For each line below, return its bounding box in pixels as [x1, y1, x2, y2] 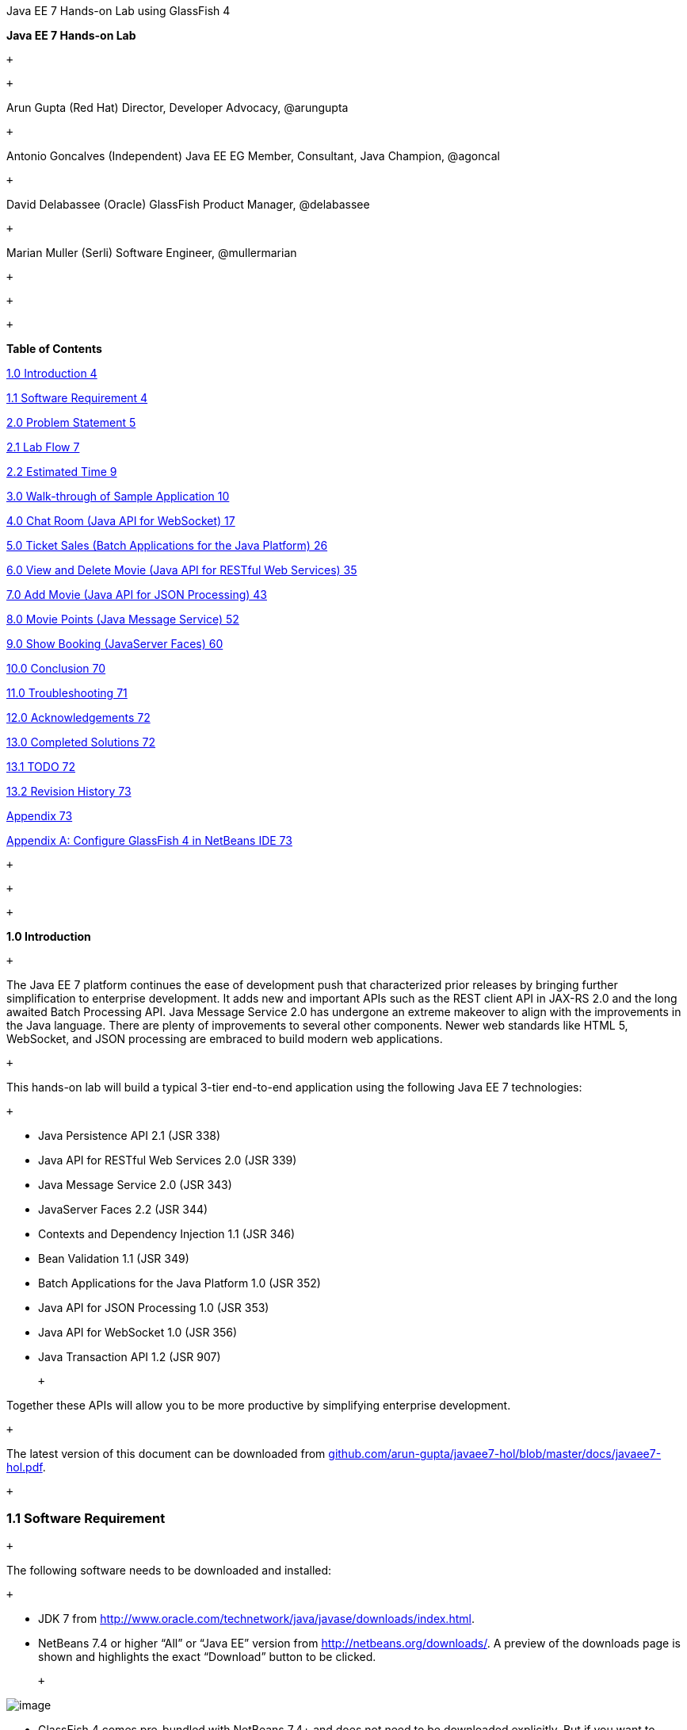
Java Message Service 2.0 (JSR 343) [38, 1178, 232, 1191]
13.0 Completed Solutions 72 [6, 735, 156, 749]
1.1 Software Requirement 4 [6, 391, 148, 405]
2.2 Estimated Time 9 [6, 465, 117, 478]
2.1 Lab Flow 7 [6, 440, 80, 454]
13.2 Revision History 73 [6, 784, 132, 798]
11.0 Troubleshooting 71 [6, 686, 128, 700]
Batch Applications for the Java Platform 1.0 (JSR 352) [38, 1276, 321, 1290]
